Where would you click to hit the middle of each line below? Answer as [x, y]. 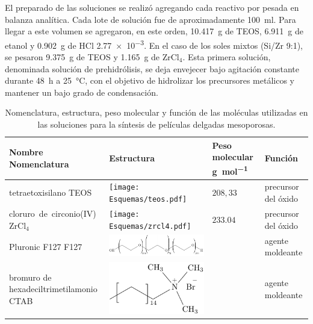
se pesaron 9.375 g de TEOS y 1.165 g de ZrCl [92, 57]
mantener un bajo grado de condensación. [82, 92]
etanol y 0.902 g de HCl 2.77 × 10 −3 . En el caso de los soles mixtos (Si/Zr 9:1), [154, 44]
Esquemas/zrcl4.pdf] [150, 226]
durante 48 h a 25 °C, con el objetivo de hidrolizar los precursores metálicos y [150, 80]
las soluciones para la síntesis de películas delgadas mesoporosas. [156, 124]
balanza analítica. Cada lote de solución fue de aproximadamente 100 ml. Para [150, 19]
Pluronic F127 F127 [46, 246]
